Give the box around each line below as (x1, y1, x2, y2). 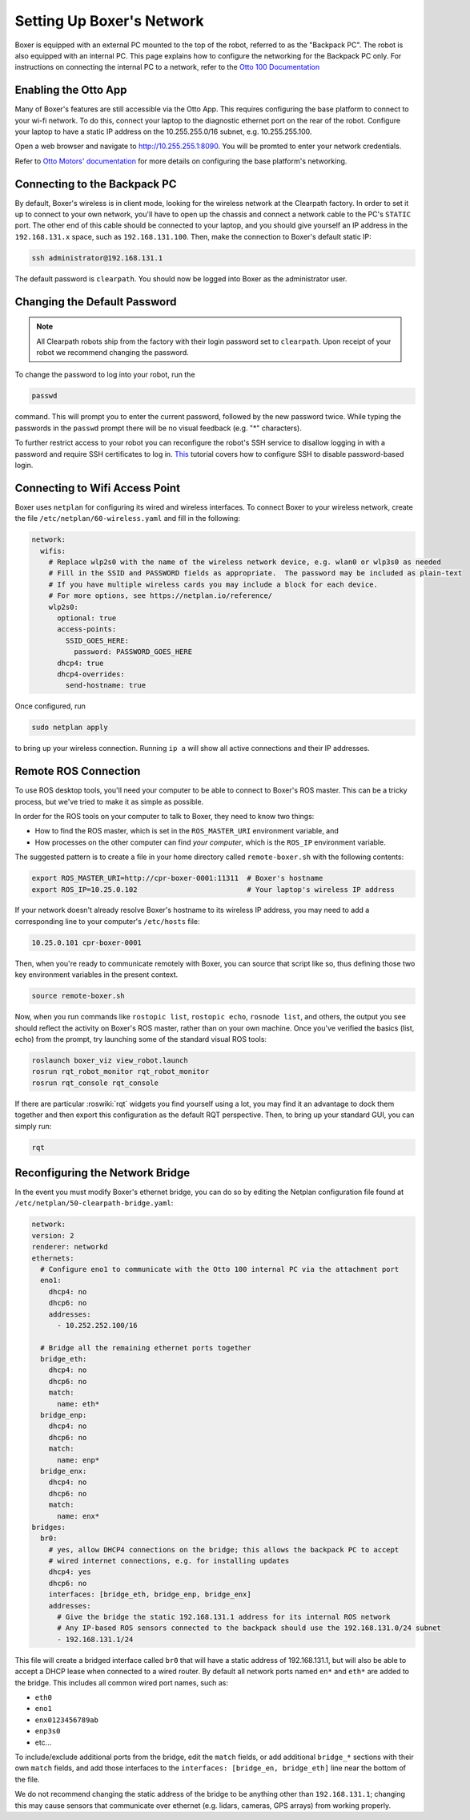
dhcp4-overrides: (57, 669, 126, 679)
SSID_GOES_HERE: (65, 636, 130, 645)
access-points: (57, 625, 117, 634)
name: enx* (57, 1511, 100, 1520)
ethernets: (31, 1253, 74, 1262)
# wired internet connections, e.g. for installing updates (48, 1556, 290, 1566)
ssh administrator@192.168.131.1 (31, 253, 163, 262)
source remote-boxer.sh (31, 991, 126, 1001)
